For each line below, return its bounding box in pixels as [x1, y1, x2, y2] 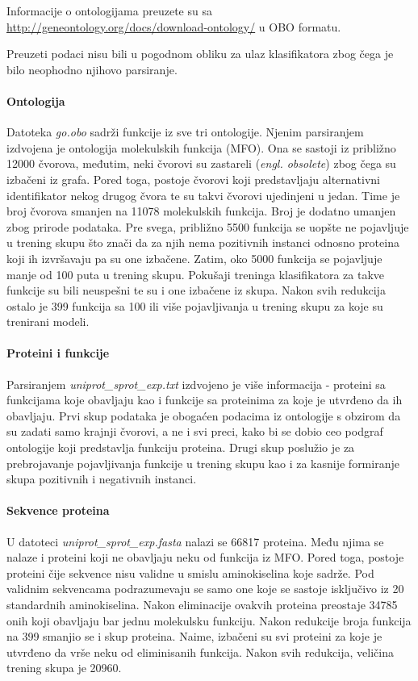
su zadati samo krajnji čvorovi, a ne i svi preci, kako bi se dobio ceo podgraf [6, 423, 383, 440]
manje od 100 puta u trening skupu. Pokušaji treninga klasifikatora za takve [6, 265, 385, 282]
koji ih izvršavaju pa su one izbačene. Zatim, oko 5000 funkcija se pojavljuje [6, 249, 382, 266]
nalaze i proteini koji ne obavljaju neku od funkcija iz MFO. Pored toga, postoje [6, 549, 404, 566]
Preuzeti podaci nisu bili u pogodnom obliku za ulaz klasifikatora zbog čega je [6, 45, 394, 62]
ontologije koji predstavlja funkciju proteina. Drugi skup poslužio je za [6, 439, 355, 456]
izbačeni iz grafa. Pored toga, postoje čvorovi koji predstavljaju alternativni [6, 170, 380, 187]
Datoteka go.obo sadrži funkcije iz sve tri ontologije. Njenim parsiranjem [6, 123, 364, 140]
